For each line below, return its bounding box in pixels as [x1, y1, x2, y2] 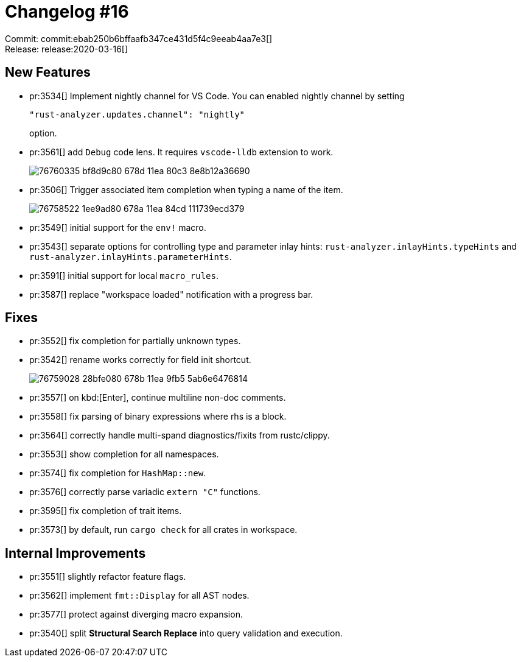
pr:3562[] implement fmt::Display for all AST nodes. [29, 590, 250, 601]
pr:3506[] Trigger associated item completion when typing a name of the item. [29, 184, 343, 195]
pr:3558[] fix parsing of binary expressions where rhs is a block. [29, 411, 287, 422]
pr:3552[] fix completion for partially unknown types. [29, 336, 241, 347]
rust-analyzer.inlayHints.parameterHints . [29, 251, 232, 262]
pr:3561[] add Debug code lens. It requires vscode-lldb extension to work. [29, 146, 334, 157]
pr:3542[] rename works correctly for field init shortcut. [29, 354, 251, 365]
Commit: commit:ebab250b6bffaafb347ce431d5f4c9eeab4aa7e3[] [5, 33, 273, 44]
